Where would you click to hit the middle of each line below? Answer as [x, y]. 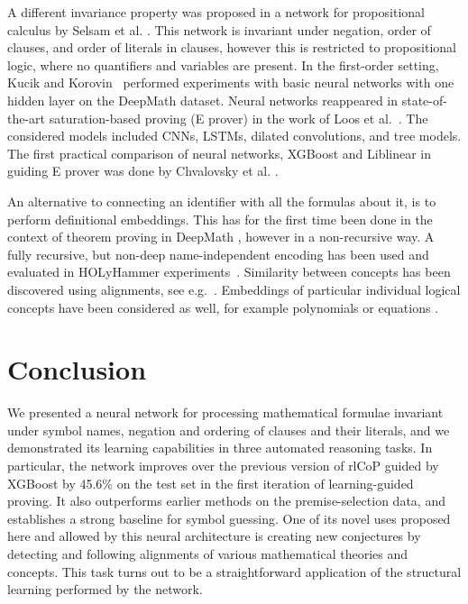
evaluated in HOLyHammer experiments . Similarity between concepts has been [229, 272]
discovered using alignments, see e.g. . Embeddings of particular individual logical [234, 289]
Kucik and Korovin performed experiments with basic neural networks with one [231, 82]
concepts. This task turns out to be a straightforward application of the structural [234, 571]
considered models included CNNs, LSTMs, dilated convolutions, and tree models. [234, 136]
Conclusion [77, 369]
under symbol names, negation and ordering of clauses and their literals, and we [229, 430]
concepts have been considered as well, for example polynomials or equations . [223, 307]
